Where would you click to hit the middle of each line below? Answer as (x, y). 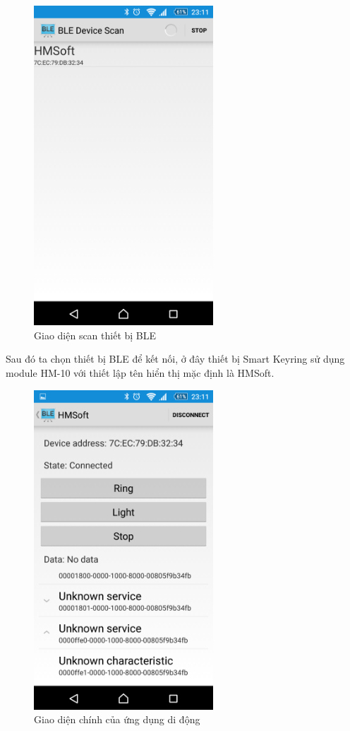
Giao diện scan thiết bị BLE (95, 335)
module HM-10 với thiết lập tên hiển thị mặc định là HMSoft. (140, 373)
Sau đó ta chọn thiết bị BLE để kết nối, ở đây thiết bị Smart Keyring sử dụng (175, 359)
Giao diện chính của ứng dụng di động (117, 719)
